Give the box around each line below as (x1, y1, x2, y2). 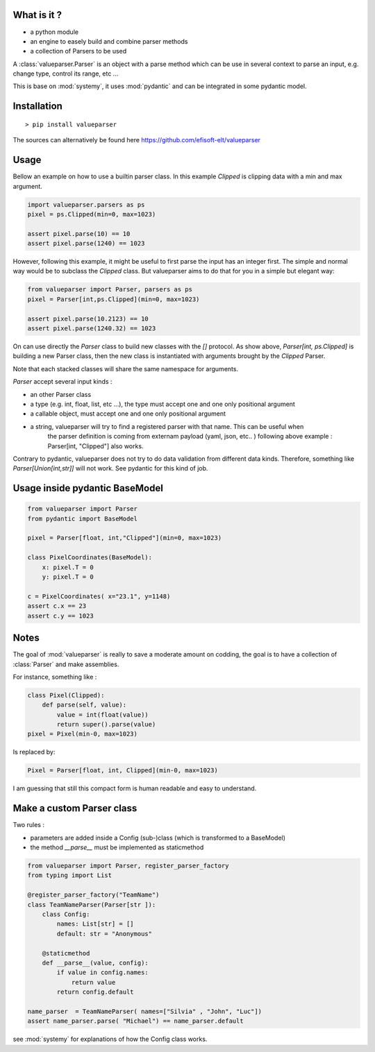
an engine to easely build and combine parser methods (30, 37, 188, 45)
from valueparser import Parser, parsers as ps (27, 285, 192, 294)
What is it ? (12, 9, 62, 21)
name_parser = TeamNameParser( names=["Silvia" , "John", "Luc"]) (27, 1007, 262, 1015)
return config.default (56, 988, 135, 996)
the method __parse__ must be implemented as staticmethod (30, 843, 204, 851)
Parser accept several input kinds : (12, 377, 112, 386)
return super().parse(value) (56, 720, 156, 729)
